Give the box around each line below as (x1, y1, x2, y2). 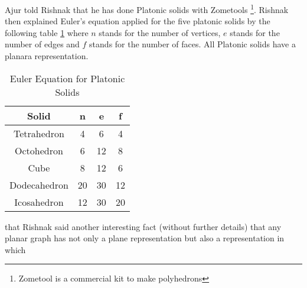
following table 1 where (5, 26, 89, 38)
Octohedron (15, 143, 63, 157)
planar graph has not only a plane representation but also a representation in (5, 232, 285, 244)
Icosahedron (14, 195, 64, 209)
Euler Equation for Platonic (9, 71, 125, 85)
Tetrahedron (13, 126, 64, 140)
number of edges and (5, 38, 80, 50)
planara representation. (5, 50, 89, 62)
